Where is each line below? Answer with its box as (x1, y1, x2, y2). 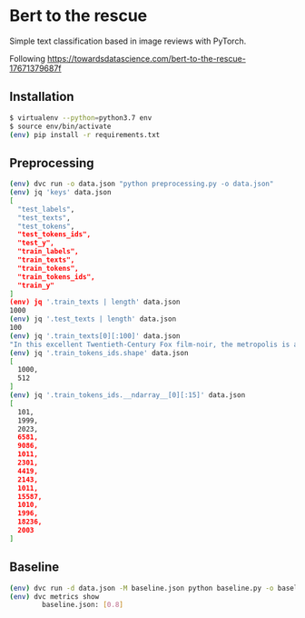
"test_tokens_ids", (17, 230, 92, 239)
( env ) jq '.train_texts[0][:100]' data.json (9, 331, 181, 341)
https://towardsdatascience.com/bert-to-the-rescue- (46, 53, 247, 64)
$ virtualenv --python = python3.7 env (9, 113, 152, 123)
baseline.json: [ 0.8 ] (42, 601, 124, 610)
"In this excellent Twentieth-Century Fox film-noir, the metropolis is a (9, 340, 299, 349)
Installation (9, 89, 74, 105)
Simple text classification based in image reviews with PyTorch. (9, 35, 247, 46)
